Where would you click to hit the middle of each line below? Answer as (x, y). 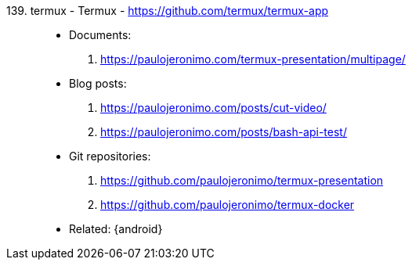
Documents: (100, 35)
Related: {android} (116, 229)
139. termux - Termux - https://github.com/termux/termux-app (168, 11)
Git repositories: (110, 156)
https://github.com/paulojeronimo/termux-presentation (242, 180)
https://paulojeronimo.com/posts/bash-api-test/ (224, 132)
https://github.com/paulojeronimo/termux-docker (228, 205)
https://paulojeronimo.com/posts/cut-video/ (213, 108)
